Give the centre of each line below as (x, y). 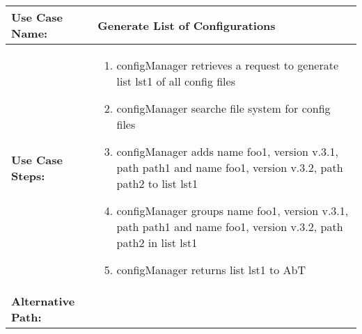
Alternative (43, 301)
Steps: (28, 175)
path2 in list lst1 (157, 242)
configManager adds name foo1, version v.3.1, (227, 151)
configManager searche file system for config (223, 108)
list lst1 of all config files (176, 81)
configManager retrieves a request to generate (228, 65)
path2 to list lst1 (157, 183)
